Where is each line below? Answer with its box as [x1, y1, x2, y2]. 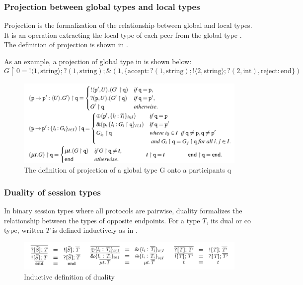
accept [128, 68, 147, 75]
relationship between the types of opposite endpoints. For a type [4, 215, 200, 225]
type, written [4, 225, 44, 235]
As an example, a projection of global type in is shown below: [4, 56, 192, 66]
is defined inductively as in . [52, 225, 138, 235]
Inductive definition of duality [24, 271, 115, 282]
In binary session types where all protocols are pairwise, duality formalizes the [4, 205, 242, 216]
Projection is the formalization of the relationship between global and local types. [4, 20, 252, 30]
